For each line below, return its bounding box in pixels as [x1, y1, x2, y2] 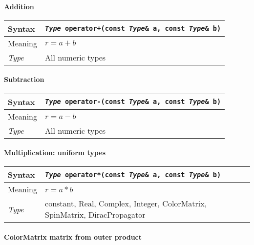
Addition [4, 1, 34, 11]
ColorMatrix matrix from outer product [4, 231, 142, 242]
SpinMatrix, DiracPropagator [45, 209, 146, 221]
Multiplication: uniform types [4, 147, 106, 158]
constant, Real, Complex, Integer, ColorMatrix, [45, 198, 207, 209]
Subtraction [4, 74, 44, 84]
